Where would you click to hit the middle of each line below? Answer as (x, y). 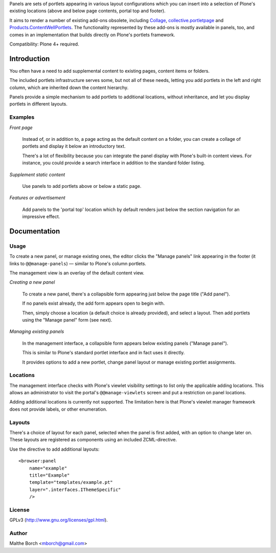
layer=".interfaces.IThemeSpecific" (75, 490)
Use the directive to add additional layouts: (54, 449)
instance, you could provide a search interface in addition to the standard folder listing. (114, 163)
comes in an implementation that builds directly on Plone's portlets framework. (92, 35)
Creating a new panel (32, 282)
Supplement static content (37, 175)
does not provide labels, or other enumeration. (58, 409)
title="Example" (49, 475)
